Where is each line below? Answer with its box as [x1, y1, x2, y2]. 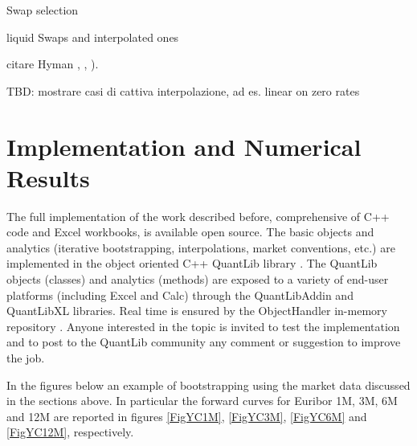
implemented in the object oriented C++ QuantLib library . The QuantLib [6, 255, 378, 272]
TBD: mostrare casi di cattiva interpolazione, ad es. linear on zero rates [6, 82, 360, 99]
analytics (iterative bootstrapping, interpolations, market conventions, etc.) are [6, 239, 395, 256]
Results [6, 161, 90, 194]
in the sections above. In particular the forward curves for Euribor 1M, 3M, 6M [6, 392, 398, 409]
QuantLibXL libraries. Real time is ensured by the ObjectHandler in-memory [6, 302, 387, 319]
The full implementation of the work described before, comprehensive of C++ [6, 207, 390, 224]
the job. [6, 350, 45, 366]
